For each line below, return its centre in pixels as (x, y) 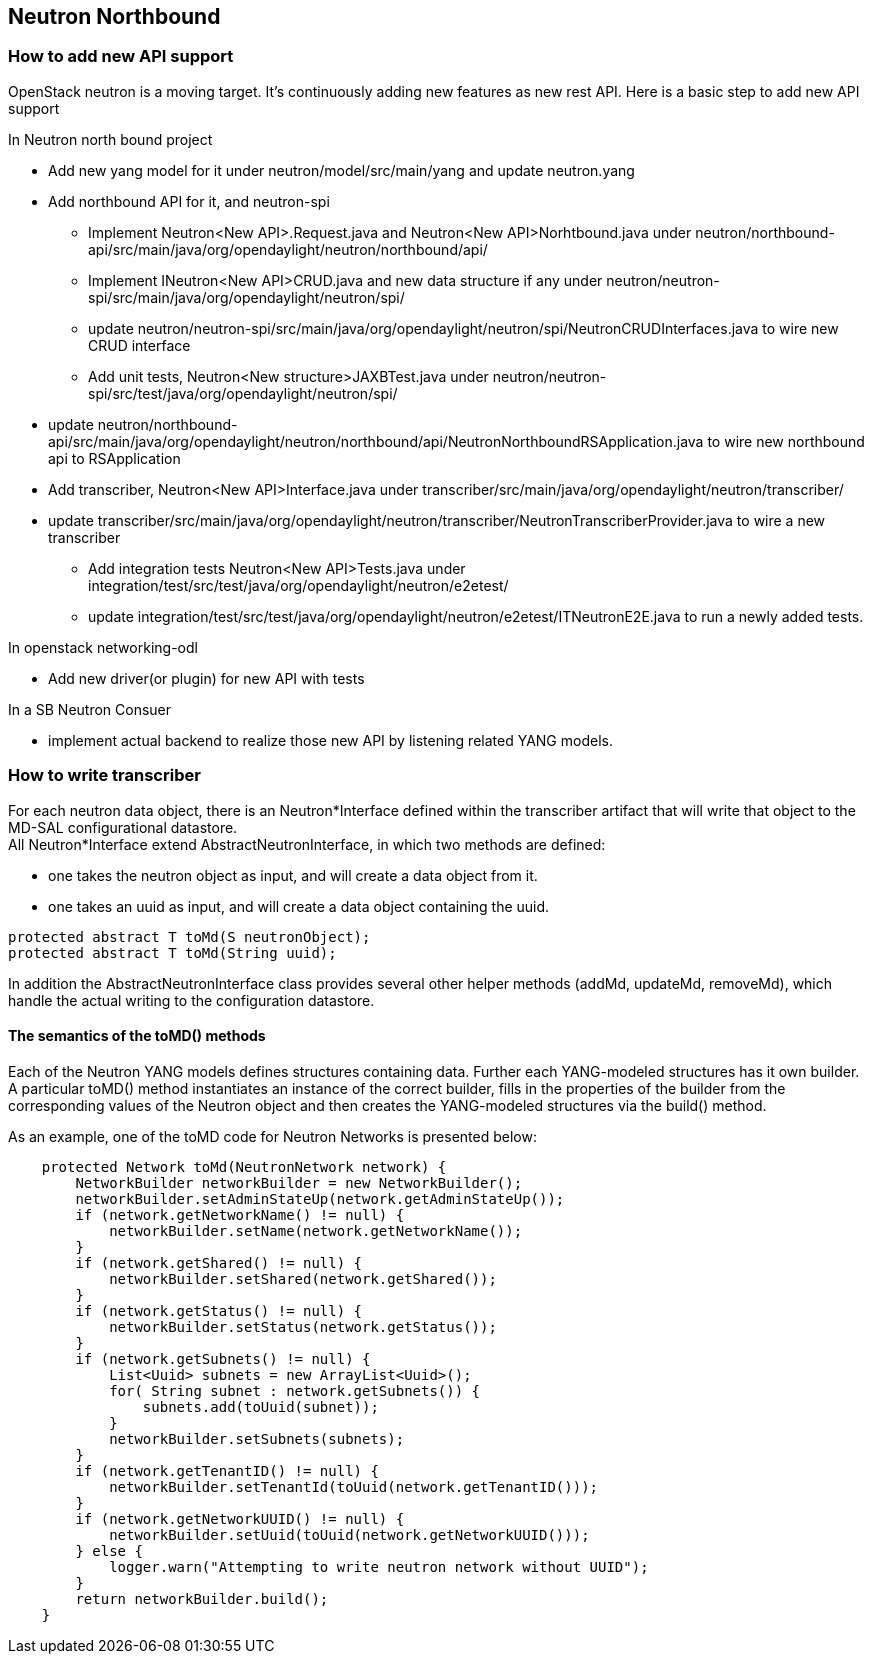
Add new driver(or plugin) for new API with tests (206, 678)
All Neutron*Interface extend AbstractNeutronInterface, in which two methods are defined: (307, 844)
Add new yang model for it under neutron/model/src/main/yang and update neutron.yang (341, 170)
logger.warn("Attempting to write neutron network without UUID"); (379, 1566)
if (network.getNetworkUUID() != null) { (240, 1518)
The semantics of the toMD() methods (137, 1036)
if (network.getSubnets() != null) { (223, 1358)
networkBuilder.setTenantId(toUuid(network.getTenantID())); (354, 1486)
